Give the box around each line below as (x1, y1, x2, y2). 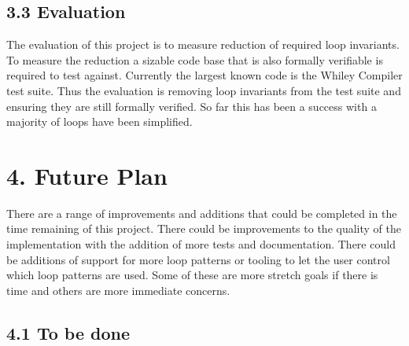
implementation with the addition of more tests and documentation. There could (6, 236, 396, 252)
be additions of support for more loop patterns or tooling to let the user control (6, 251, 390, 267)
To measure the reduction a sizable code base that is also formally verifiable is (6, 51, 383, 68)
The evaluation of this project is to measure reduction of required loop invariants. (6, 36, 400, 53)
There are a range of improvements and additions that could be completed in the (6, 204, 397, 221)
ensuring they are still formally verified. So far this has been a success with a (6, 98, 377, 114)
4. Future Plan (6, 159, 168, 191)
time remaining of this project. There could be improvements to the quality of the (6, 220, 401, 237)
